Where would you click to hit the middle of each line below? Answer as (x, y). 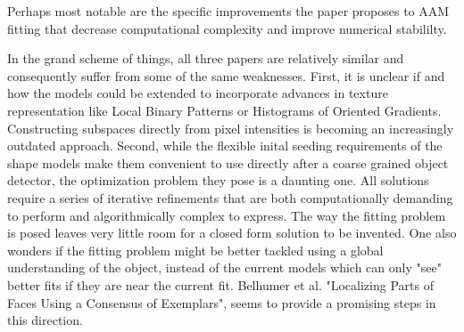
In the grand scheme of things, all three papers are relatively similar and (206, 58)
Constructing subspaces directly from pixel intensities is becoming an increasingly (231, 128)
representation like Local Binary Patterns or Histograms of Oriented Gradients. (224, 110)
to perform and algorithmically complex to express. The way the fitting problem (227, 215)
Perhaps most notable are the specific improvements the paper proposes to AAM (228, 11)
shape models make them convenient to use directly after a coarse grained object (228, 162)
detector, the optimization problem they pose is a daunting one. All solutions (218, 180)
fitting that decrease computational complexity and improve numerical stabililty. (227, 28)
